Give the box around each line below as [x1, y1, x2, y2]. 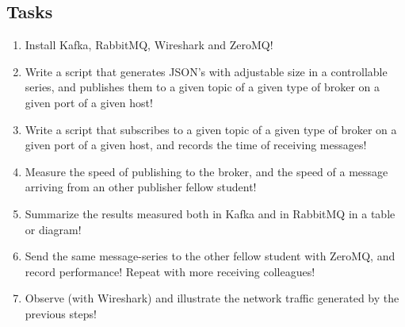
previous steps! [25, 305, 97, 321]
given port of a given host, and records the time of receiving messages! [25, 137, 367, 153]
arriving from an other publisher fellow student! [25, 179, 257, 195]
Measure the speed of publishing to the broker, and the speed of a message [25, 163, 388, 179]
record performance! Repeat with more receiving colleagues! [25, 263, 315, 279]
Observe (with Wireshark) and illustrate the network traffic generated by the [25, 290, 399, 306]
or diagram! [25, 221, 82, 237]
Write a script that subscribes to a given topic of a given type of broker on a [25, 121, 397, 137]
